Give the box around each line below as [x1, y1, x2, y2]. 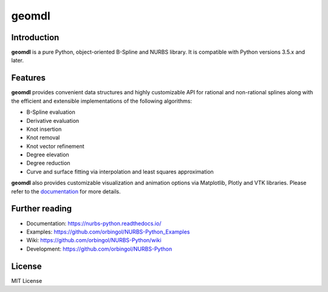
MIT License [11, 277, 43, 284]
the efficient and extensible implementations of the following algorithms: [11, 97, 193, 105]
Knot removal [26, 134, 60, 141]
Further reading [11, 204, 72, 214]
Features [11, 73, 46, 83]
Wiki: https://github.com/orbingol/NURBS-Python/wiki [26, 237, 162, 244]
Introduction [11, 32, 60, 43]
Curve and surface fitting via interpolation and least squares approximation [26, 168, 214, 175]
